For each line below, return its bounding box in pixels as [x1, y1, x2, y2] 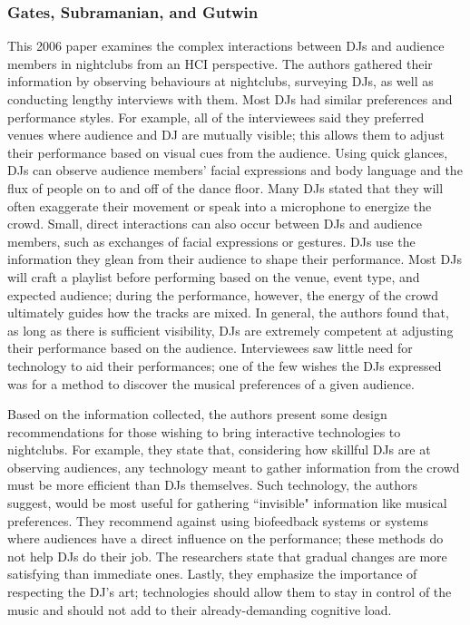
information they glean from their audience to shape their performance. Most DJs [7, 249, 462, 269]
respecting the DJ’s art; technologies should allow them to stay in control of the [7, 582, 452, 601]
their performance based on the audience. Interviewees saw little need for [7, 338, 413, 357]
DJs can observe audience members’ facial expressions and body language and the [7, 161, 463, 180]
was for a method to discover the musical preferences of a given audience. [7, 374, 415, 393]
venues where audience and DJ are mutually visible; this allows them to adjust [7, 125, 445, 144]
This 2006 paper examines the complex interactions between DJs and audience [7, 36, 445, 55]
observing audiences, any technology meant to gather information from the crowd [7, 457, 460, 476]
